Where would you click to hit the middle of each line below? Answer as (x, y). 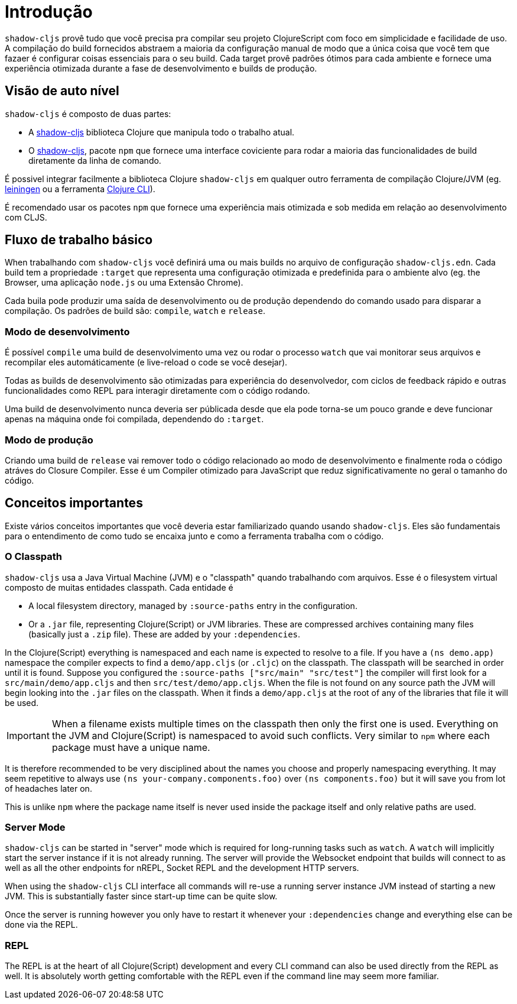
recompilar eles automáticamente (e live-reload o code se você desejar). (146, 362)
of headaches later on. (48, 788)
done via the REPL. (41, 925)
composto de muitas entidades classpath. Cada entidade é (119, 587)
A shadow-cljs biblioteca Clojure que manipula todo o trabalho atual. (162, 132)
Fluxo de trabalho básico (79, 240)
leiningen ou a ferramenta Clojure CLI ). (80, 189)
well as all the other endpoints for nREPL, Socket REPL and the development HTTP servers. (182, 868)
